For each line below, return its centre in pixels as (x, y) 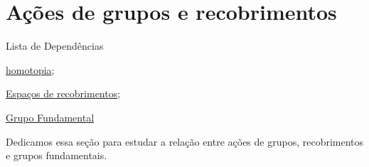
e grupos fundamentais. (57, 155)
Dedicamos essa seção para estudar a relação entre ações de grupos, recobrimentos (185, 141)
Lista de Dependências (55, 46)
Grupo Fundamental (50, 117)
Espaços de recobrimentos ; (63, 93)
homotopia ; (30, 69)
